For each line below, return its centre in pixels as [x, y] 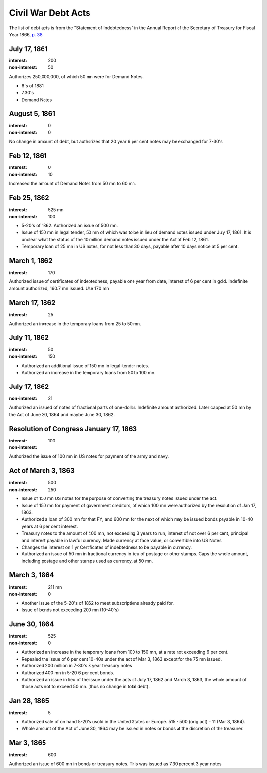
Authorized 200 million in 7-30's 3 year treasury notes [77, 666]
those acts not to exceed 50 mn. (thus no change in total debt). [86, 687]
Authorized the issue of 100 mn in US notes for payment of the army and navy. [89, 456]
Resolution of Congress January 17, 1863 [73, 429]
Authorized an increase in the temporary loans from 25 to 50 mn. [75, 324]
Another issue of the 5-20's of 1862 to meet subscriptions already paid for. [98, 603]
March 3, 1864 [32, 575]
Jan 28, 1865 [29, 701]
